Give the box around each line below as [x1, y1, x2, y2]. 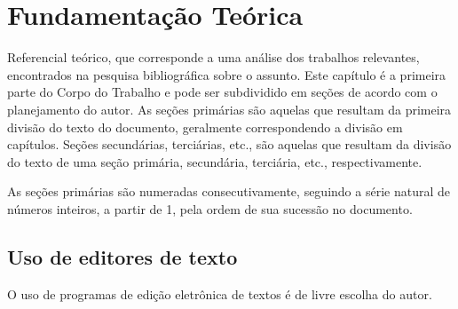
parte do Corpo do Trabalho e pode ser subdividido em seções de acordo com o [7, 83, 438, 101]
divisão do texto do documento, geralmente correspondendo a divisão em [7, 117, 403, 136]
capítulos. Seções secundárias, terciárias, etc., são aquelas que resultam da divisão [7, 135, 452, 154]
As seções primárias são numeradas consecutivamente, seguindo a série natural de [7, 182, 450, 201]
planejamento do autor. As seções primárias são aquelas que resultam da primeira [7, 99, 452, 118]
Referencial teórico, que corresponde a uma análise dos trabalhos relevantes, [7, 48, 420, 67]
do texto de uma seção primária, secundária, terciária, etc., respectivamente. [7, 152, 422, 170]
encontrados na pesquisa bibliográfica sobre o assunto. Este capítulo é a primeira [7, 65, 446, 83]
